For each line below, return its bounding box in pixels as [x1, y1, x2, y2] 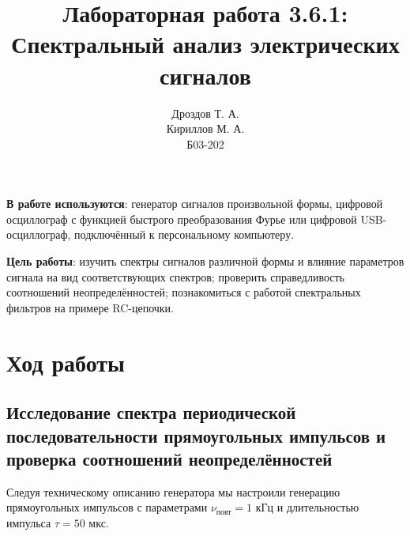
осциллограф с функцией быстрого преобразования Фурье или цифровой [6, 210, 357, 227]
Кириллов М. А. [166, 120, 245, 137]
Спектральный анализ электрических [11, 28, 400, 60]
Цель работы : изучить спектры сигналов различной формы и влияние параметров [6, 253, 404, 270]
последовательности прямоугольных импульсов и [6, 423, 386, 447]
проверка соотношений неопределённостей [6, 446, 333, 470]
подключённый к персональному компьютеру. [74, 226, 295, 243]
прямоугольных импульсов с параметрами [6, 499, 208, 515]
